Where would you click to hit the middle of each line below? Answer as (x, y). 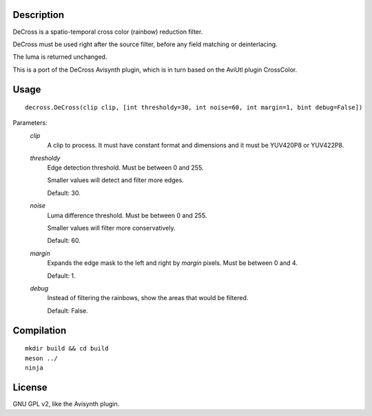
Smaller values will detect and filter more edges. (115, 180)
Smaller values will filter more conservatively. (111, 228)
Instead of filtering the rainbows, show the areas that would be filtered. (148, 298)
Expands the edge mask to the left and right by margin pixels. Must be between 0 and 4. (172, 263)
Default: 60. (64, 241)
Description (39, 15)
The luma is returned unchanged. (60, 57)
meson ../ (41, 358)
